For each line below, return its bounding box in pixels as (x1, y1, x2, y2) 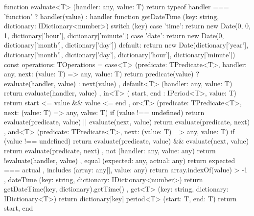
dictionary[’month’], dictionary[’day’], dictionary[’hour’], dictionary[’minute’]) (4, 49, 235, 59)
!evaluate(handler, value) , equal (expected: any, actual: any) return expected (4, 155, 235, 165)
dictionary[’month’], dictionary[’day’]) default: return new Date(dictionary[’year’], (4, 40, 249, 50)
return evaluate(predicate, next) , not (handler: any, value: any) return (4, 145, 216, 155)
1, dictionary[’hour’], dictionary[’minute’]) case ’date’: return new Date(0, (4, 30, 224, 40)
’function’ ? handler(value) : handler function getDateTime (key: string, (4, 11, 219, 21)
